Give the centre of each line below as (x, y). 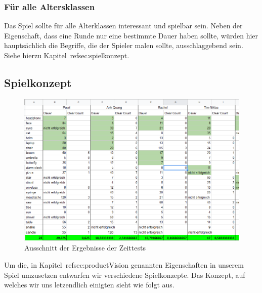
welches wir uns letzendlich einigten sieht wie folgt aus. (89, 285)
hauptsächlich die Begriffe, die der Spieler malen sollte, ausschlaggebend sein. (124, 45)
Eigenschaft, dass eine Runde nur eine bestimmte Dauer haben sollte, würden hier (131, 35)
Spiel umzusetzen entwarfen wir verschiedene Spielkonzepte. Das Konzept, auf (125, 275)
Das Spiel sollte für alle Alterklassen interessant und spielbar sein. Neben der (123, 26)
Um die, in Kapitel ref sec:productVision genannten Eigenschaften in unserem (124, 265)
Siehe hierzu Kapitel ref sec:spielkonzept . (67, 55)
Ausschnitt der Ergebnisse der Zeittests (85, 248)
